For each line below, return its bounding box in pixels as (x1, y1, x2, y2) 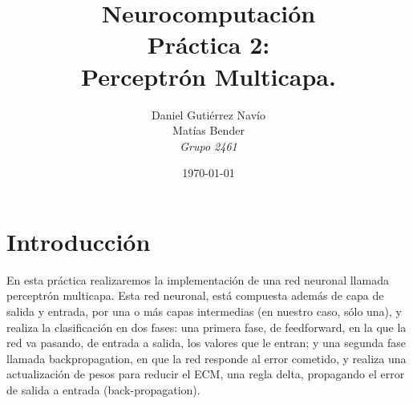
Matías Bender (172, 122, 245, 139)
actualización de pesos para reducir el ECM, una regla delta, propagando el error (6, 366, 405, 382)
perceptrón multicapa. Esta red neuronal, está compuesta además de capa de (6, 287, 384, 304)
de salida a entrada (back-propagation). (6, 381, 200, 398)
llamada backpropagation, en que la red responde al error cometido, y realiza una (6, 349, 407, 366)
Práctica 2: (147, 28, 270, 61)
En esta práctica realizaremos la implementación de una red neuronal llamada (6, 271, 389, 288)
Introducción (6, 224, 151, 257)
